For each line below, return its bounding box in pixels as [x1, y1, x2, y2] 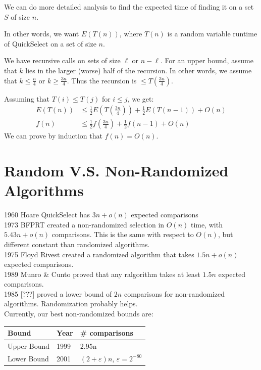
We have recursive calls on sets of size [4, 55, 121, 66]
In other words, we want [4, 28, 79, 39]
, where [119, 28, 142, 39]
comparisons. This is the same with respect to [51, 229, 194, 240]
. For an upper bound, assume [160, 55, 253, 66]
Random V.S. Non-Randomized [4, 160, 229, 180]
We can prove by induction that [4, 130, 102, 141]
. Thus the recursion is [67, 75, 137, 85]
